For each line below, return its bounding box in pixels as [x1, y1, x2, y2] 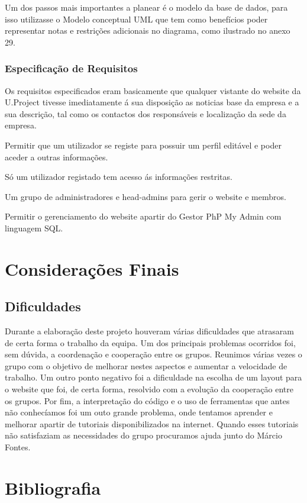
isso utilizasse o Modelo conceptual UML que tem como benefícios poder [5, 12, 268, 25]
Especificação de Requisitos [5, 61, 138, 76]
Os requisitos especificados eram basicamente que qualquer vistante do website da [5, 84, 301, 96]
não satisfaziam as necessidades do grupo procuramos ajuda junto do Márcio [5, 429, 282, 441]
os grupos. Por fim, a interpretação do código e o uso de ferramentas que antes [5, 394, 290, 407]
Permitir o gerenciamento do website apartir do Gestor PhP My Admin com [5, 210, 282, 223]
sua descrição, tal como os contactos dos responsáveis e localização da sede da [5, 107, 286, 120]
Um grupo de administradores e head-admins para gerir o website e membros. [5, 190, 286, 202]
